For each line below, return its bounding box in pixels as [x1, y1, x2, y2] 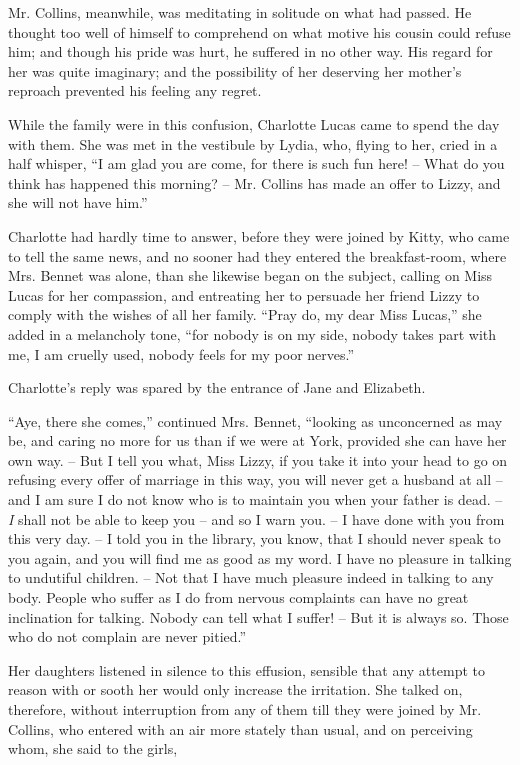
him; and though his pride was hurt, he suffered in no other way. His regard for [8, 41, 493, 62]
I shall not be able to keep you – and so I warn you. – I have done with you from [8, 508, 505, 529]
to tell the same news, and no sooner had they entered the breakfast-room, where [8, 245, 507, 266]
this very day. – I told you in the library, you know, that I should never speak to [8, 528, 501, 549]
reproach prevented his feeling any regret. [8, 80, 262, 101]
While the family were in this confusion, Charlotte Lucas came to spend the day [8, 113, 500, 134]
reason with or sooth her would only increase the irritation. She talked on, [8, 679, 463, 700]
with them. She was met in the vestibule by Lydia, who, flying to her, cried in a [8, 133, 498, 154]
